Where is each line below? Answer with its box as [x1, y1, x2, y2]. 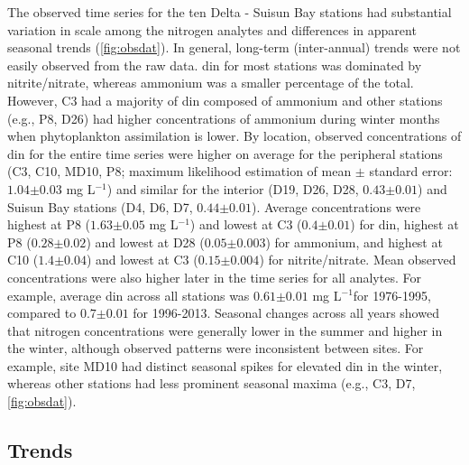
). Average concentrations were [251, 197, 421, 216]
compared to [7, 303, 77, 322]
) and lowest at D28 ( [86, 232, 205, 251]
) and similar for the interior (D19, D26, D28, [106, 179, 359, 198]
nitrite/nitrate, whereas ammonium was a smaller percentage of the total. [7, 73, 414, 92]
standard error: [369, 162, 453, 181]
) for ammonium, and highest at [265, 232, 443, 251]
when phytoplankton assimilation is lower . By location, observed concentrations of [7, 126, 462, 145]
